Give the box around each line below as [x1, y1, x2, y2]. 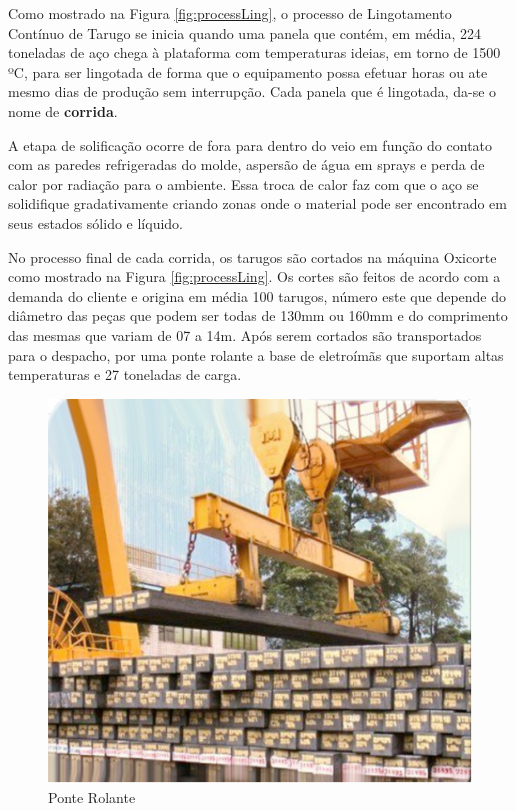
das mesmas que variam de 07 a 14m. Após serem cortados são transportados [8, 324, 482, 345]
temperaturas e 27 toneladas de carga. [8, 364, 242, 385]
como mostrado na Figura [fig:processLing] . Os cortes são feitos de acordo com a [8, 266, 501, 287]
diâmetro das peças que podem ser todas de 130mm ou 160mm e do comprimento [8, 305, 508, 326]
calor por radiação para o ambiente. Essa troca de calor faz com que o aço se [8, 173, 479, 194]
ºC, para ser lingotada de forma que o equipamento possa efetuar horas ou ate [8, 61, 488, 82]
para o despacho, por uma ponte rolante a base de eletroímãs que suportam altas [8, 344, 504, 365]
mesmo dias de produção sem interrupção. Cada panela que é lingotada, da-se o [8, 81, 497, 102]
